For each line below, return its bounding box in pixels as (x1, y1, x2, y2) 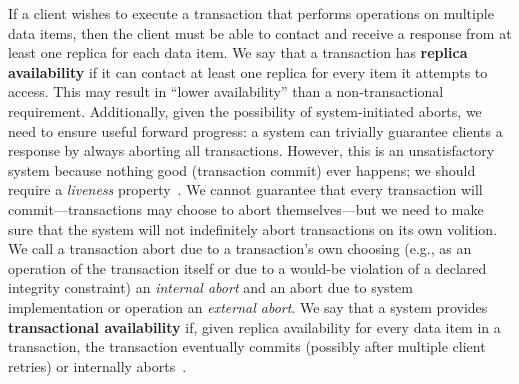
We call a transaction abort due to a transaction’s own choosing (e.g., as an (8, 238, 472, 259)
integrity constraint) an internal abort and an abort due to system (8, 277, 413, 298)
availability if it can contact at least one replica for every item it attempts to (8, 61, 488, 82)
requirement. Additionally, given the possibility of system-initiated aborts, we (8, 100, 482, 121)
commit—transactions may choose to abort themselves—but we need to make (8, 198, 484, 219)
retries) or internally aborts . (8, 355, 187, 376)
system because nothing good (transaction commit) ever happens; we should (8, 159, 476, 180)
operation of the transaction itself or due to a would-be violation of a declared (8, 257, 487, 278)
